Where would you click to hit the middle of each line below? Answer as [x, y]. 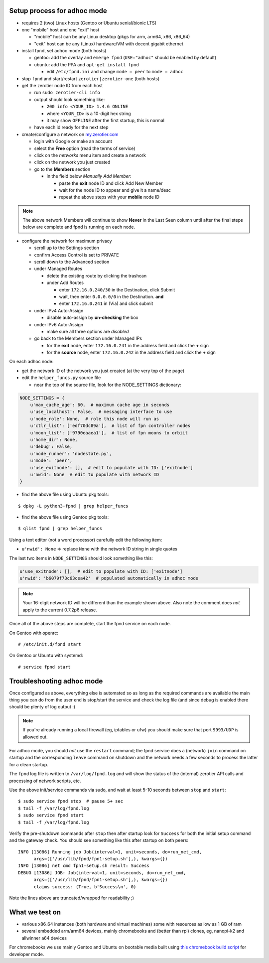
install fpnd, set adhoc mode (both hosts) [64, 51]
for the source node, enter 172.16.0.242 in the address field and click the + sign [131, 352]
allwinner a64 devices [44, 938]
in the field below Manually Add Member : [89, 176]
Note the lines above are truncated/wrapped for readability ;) [71, 898]
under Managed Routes [58, 269]
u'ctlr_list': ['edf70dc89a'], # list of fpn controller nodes [110, 426]
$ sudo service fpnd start [51, 815]
